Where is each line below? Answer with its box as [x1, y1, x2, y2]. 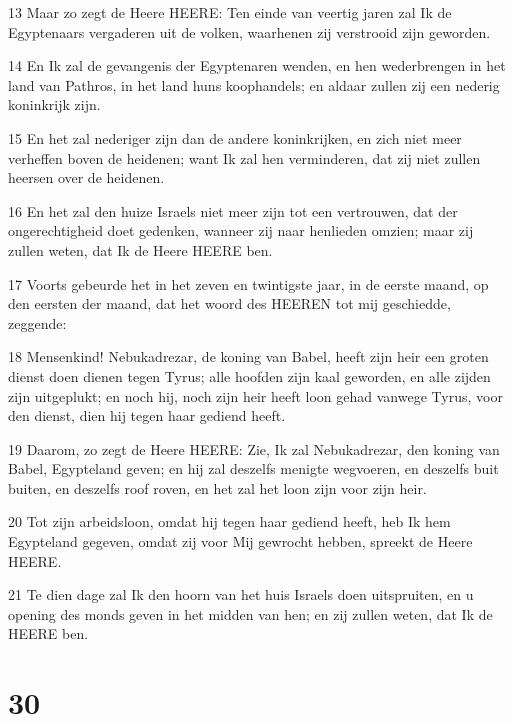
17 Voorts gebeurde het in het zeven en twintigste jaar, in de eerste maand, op [8, 273, 489, 294]
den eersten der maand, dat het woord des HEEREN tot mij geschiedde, [8, 293, 451, 314]
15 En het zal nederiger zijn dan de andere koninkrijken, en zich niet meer [8, 127, 462, 148]
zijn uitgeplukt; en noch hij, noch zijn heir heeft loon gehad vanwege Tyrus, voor [8, 385, 503, 406]
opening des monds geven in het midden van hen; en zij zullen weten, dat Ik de [8, 603, 493, 624]
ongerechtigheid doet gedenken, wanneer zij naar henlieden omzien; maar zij [8, 220, 474, 241]
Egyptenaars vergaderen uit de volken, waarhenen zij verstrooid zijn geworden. [8, 21, 491, 42]
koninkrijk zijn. [8, 94, 101, 115]
